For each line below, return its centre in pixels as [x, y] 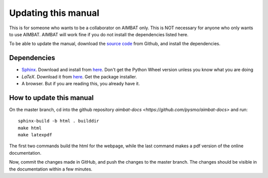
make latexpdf [35, 135]
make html [30, 128]
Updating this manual [54, 13]
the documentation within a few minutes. [51, 169]
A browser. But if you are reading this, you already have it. [81, 84]
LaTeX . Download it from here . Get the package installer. [79, 76]
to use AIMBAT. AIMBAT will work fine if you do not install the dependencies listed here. [99, 34]
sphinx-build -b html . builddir [59, 121]
